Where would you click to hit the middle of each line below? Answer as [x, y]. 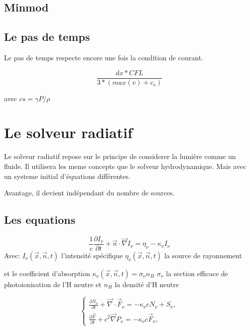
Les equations [40, 220]
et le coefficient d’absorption [47, 273]
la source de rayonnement [203, 255]
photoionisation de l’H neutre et [53, 284]
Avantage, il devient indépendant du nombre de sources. [89, 193]
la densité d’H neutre [147, 284]
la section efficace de [197, 273]
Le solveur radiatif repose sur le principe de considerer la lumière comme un [120, 156]
